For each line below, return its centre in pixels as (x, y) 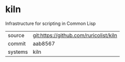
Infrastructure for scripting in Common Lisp (51, 23)
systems (18, 52)
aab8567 (44, 43)
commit (17, 43)
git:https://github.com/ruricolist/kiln (75, 35)
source (16, 35)
